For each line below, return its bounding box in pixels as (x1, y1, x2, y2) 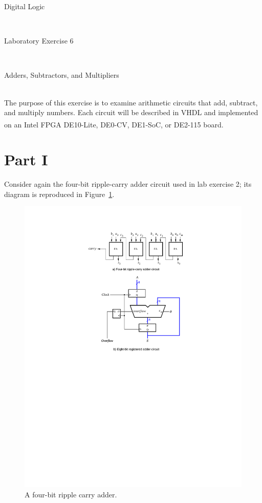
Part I (4, 149, 48, 170)
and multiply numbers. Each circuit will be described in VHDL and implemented (4, 107, 258, 118)
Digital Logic (4, 1, 45, 11)
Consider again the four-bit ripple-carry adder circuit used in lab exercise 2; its (4, 179, 252, 189)
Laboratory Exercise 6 (4, 35, 74, 46)
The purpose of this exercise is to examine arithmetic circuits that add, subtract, (4, 97, 258, 107)
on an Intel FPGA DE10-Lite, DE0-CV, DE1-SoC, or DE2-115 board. (4, 119, 224, 129)
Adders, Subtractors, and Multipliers (4, 70, 119, 80)
